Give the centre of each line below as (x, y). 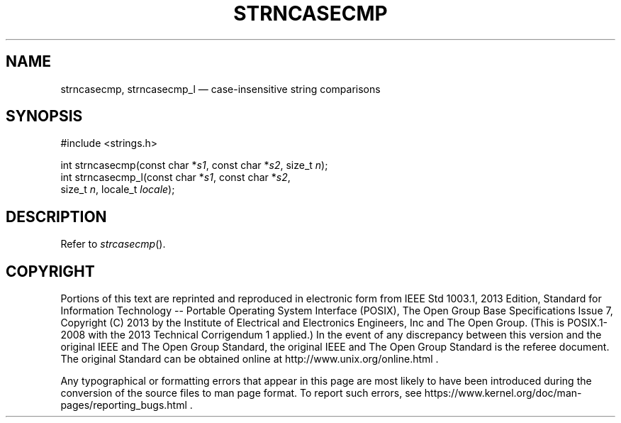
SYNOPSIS (44, 116)
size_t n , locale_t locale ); (118, 189)
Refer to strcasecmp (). (113, 244)
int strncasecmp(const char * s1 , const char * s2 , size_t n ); (194, 165)
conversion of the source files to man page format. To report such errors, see (241, 393)
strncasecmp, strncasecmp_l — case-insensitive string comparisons (220, 89)
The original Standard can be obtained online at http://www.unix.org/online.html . (250, 359)
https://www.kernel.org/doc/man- (503, 393)
